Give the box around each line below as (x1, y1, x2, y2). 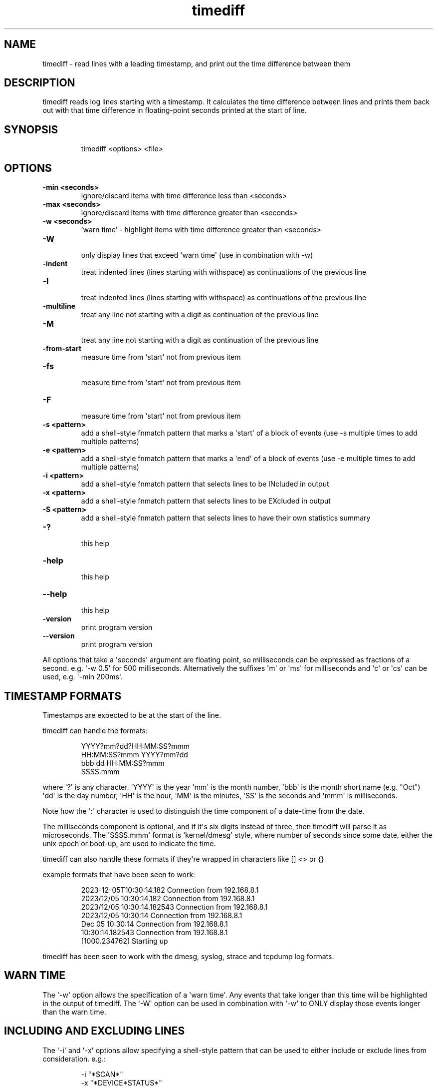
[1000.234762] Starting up (81, 936, 168, 945)
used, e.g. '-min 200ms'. (42, 672, 123, 681)
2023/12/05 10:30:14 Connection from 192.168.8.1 (81, 911, 242, 920)
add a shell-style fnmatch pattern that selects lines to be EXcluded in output (81, 497, 331, 506)
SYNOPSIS (4, 123, 58, 136)
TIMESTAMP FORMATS (4, 689, 122, 702)
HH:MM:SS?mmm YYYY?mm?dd (81, 750, 188, 759)
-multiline (42, 302, 75, 311)
